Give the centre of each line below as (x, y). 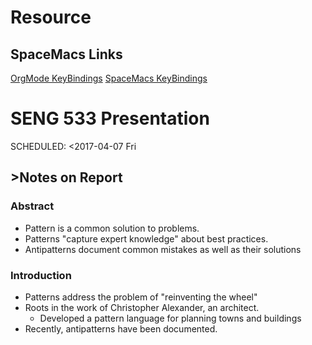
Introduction (41, 275)
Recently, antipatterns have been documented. (121, 328)
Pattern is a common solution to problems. (112, 228)
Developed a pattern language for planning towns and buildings (170, 318)
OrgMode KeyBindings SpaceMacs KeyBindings (109, 78)
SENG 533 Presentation (110, 118)
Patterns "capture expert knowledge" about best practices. (146, 238)
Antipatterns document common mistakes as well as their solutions (163, 249)
